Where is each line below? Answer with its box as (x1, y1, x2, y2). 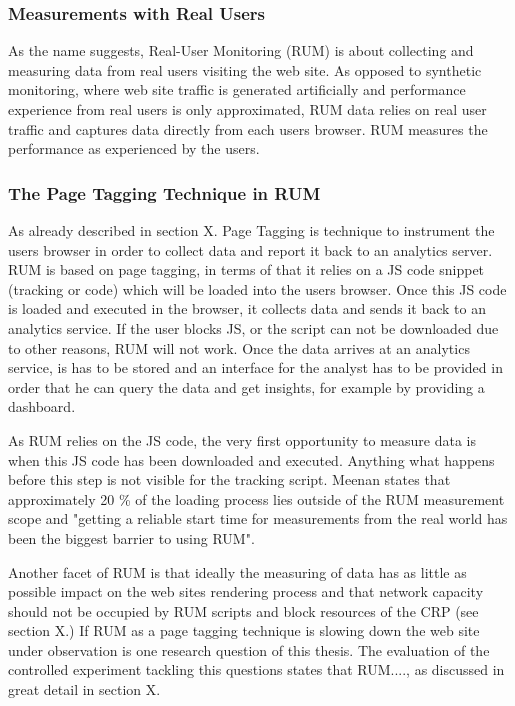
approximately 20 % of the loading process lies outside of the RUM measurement (8, 488, 505, 509)
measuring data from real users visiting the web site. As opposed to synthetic (8, 59, 482, 80)
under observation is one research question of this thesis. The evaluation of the (8, 639, 490, 660)
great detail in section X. (8, 679, 161, 700)
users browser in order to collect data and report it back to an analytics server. (8, 239, 493, 260)
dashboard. (8, 396, 76, 417)
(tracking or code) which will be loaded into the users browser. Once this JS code (8, 278, 507, 299)
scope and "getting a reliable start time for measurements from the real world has (8, 508, 508, 529)
